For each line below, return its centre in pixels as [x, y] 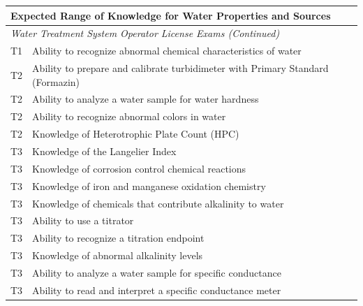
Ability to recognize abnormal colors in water [129, 116]
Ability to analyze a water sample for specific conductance [157, 272]
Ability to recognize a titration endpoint [118, 238]
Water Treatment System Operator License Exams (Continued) [145, 33]
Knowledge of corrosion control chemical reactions [139, 168]
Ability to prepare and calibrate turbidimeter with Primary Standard [180, 68]
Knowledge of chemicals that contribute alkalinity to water [158, 203]
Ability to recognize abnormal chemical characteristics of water [167, 51]
